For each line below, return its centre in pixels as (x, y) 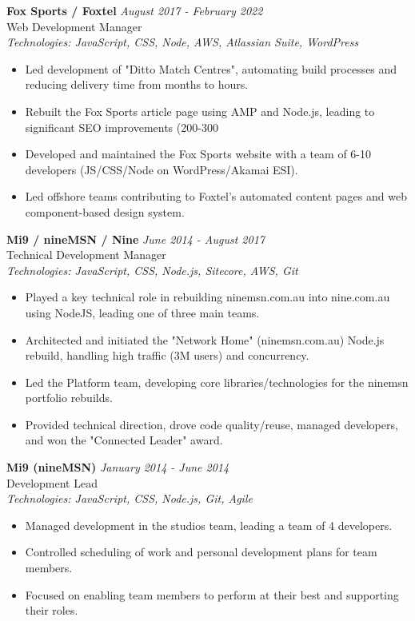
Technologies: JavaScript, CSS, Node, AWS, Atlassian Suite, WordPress (183, 42)
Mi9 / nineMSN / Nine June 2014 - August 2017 (136, 239)
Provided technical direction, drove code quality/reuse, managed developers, (211, 424)
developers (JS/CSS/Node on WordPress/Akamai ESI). (162, 169)
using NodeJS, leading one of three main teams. (142, 312)
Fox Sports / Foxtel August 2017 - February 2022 (135, 10)
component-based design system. (105, 211)
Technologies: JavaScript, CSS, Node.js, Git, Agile (130, 498)
